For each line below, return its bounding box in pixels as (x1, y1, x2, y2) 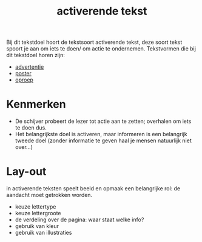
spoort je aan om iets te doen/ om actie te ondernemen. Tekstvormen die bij (6, 45, 196, 52)
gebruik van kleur (15, 223, 59, 230)
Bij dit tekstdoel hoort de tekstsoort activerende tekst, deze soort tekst (6, 38, 183, 46)
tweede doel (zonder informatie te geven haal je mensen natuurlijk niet (15, 137, 192, 144)
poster (15, 70, 32, 77)
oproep (15, 76, 33, 83)
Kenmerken (6, 97, 66, 111)
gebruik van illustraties (15, 229, 72, 237)
